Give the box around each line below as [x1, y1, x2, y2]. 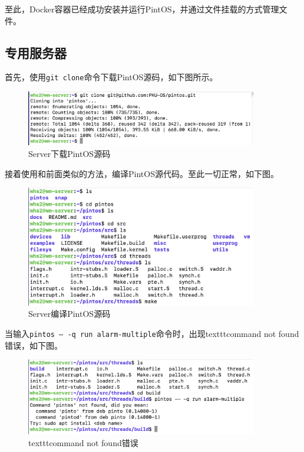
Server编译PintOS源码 [28, 307, 111, 320]
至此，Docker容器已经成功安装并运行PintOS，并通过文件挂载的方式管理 [5, 3, 279, 15]
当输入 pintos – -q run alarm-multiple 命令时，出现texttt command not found [5, 327, 299, 340]
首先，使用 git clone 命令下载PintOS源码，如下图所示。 [5, 71, 218, 83]
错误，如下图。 [5, 339, 62, 351]
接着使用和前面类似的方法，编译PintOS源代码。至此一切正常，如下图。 [5, 167, 279, 179]
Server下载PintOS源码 [28, 147, 111, 159]
